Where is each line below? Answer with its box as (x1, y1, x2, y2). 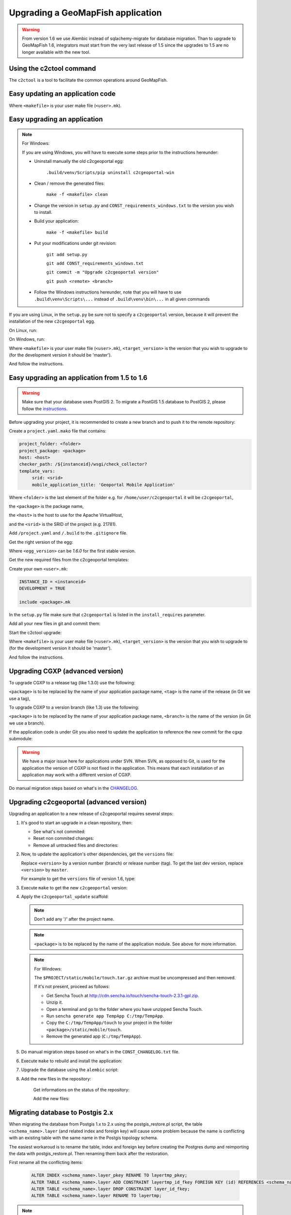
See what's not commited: (33, 829, 86, 834)
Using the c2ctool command (9, 64, 97, 72)
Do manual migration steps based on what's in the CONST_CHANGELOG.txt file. (21, 1049, 179, 1055)
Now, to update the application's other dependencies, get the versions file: (21, 851, 174, 857)
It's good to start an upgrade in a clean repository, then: (21, 819, 133, 826)
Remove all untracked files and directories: (33, 842, 119, 848)
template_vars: (19, 468, 55, 474)
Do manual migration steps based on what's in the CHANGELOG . (9, 785, 139, 791)
